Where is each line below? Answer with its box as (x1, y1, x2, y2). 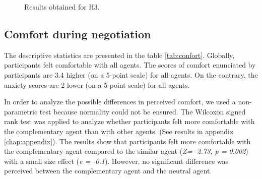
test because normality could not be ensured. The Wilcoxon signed (39, 106, 246, 116)
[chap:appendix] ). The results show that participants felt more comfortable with (4, 136, 251, 146)
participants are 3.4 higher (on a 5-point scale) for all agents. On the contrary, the (4, 69, 258, 80)
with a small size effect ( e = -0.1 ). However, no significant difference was (4, 155, 229, 166)
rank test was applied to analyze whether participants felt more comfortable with (4, 116, 255, 127)
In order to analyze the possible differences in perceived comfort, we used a (4, 96, 236, 107)
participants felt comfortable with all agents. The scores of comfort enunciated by (4, 59, 256, 70)
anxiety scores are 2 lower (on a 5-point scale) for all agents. (4, 79, 190, 90)
